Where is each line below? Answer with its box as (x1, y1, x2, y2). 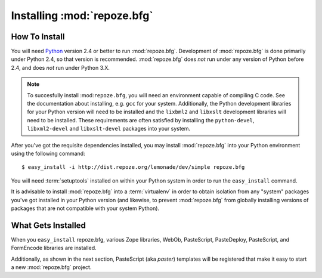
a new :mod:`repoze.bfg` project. (11, 264, 92, 271)
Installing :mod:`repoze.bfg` (11, 9, 153, 22)
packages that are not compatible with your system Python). (11, 205, 160, 212)
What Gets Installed (11, 220, 86, 230)
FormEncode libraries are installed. (11, 245, 97, 252)
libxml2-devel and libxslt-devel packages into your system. (27, 125, 191, 132)
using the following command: (11, 150, 86, 157)
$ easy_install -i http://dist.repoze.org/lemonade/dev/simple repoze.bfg (21, 164, 245, 171)
